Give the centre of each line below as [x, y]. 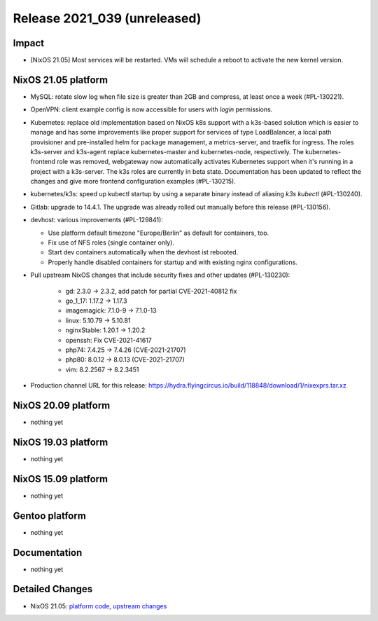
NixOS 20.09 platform [62, 405]
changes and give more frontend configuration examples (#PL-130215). [133, 182]
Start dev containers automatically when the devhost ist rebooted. [143, 252]
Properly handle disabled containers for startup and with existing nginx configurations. [173, 262]
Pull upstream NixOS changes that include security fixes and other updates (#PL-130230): [160, 275]
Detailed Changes [53, 589]
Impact [29, 43]
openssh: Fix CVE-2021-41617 [108, 340]
